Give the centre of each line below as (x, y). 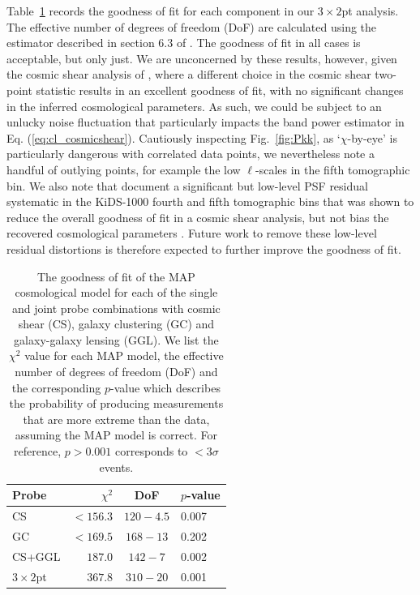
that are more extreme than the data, (116, 419)
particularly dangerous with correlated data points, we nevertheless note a (191, 154)
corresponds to (152, 451)
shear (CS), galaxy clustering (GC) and (116, 324)
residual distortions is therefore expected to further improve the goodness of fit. (204, 248)
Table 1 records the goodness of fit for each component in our (161, 11)
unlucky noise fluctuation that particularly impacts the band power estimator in (206, 122)
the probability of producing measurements (116, 403)
